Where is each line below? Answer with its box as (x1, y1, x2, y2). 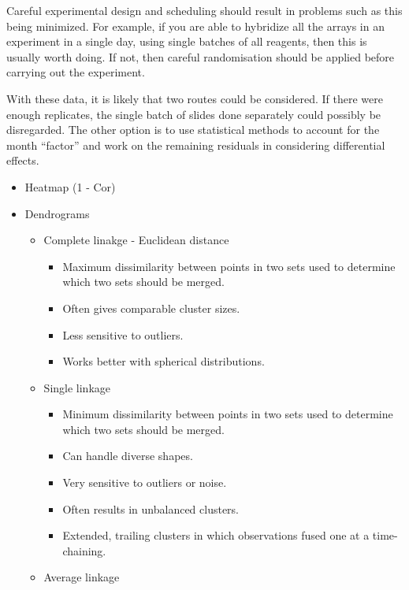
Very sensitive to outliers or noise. (62, 474, 227, 491)
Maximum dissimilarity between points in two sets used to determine (62, 258, 396, 274)
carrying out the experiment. (6, 64, 145, 80)
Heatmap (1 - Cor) (24, 178, 116, 195)
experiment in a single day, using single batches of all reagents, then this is (6, 33, 367, 50)
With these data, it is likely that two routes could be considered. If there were (6, 90, 383, 106)
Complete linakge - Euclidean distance (43, 232, 229, 248)
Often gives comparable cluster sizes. (62, 299, 240, 316)
